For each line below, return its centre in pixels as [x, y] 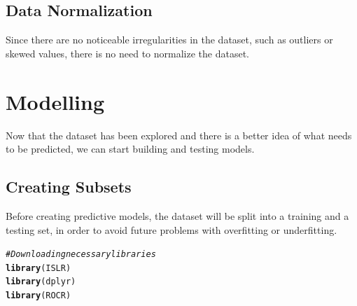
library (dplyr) [41, 282]
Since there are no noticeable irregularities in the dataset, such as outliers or [169, 40]
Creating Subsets [69, 187]
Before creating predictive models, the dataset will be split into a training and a [177, 215]
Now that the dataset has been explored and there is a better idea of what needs [179, 135]
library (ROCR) [38, 296]
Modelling [55, 101]
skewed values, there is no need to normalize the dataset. [127, 53]
